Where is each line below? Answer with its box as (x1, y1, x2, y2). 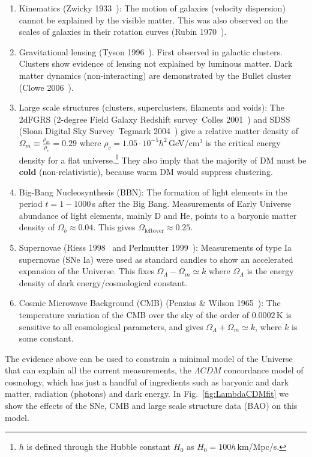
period (19, 197, 43, 210)
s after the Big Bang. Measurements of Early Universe (92, 197, 292, 210)
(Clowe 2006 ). (19, 81, 74, 93)
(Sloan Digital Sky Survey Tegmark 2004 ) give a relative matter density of (19, 124, 298, 137)
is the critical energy (205, 136, 281, 149)
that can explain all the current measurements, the (5, 364, 191, 376)
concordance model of (224, 364, 304, 376)
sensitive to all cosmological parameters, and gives (19, 320, 203, 333)
